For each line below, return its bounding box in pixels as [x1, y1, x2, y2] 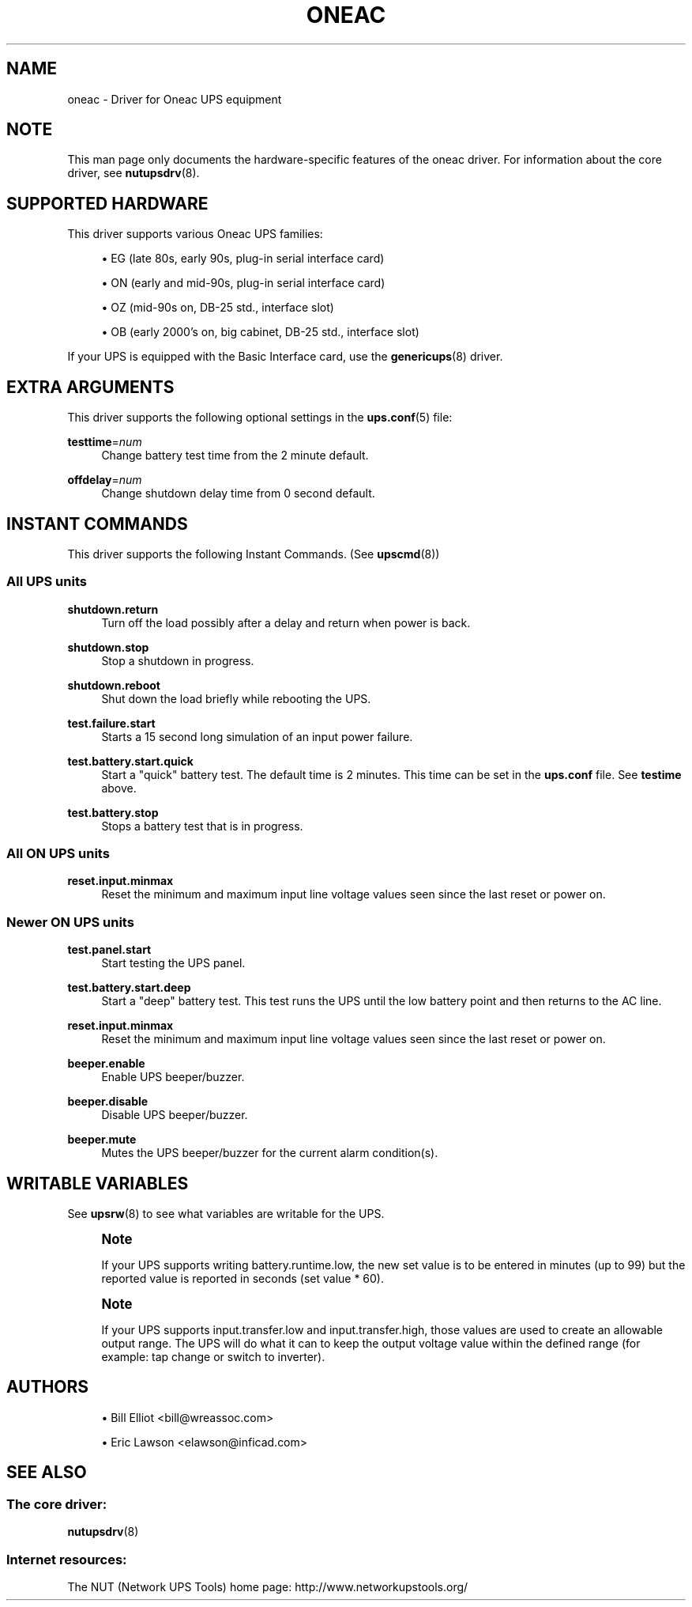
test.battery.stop [67, 805, 159, 819]
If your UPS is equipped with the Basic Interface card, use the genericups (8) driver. [67, 350, 503, 364]
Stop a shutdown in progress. [101, 653, 254, 667]
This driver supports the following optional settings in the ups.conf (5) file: [67, 410, 453, 425]
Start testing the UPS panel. [101, 956, 246, 970]
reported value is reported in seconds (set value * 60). [101, 1272, 385, 1286]
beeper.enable [67, 1057, 145, 1071]
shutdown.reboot [67, 678, 160, 692]
